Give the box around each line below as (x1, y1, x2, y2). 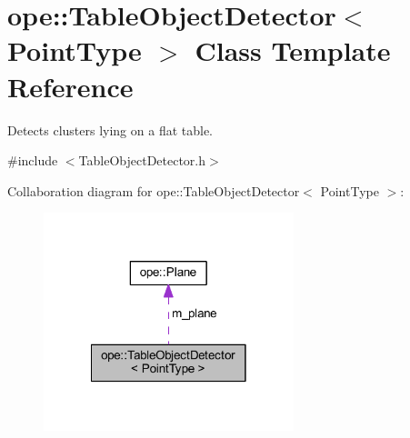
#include (7, 151, 58, 170)
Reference (7, 67, 134, 105)
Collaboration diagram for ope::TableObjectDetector (7, 181, 300, 200)
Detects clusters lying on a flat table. (7, 120, 214, 139)
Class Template (195, 32, 391, 69)
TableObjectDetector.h (78, 151, 206, 170)
